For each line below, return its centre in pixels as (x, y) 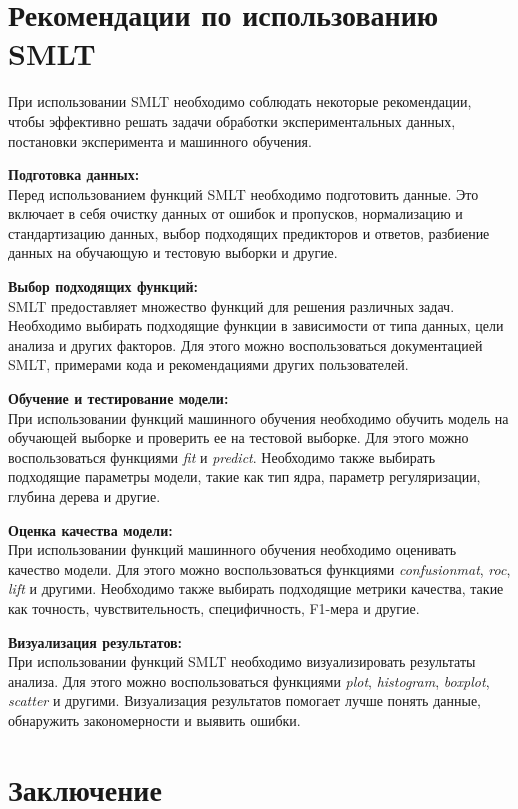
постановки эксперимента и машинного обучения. (160, 140)
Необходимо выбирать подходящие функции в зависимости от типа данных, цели (256, 325)
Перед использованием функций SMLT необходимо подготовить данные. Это (243, 193)
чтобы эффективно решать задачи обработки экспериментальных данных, (232, 120)
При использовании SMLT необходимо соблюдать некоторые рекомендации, (240, 101)
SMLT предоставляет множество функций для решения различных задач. (231, 305)
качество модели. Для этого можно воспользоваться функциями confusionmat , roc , (259, 568)
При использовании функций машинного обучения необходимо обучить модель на (258, 417)
